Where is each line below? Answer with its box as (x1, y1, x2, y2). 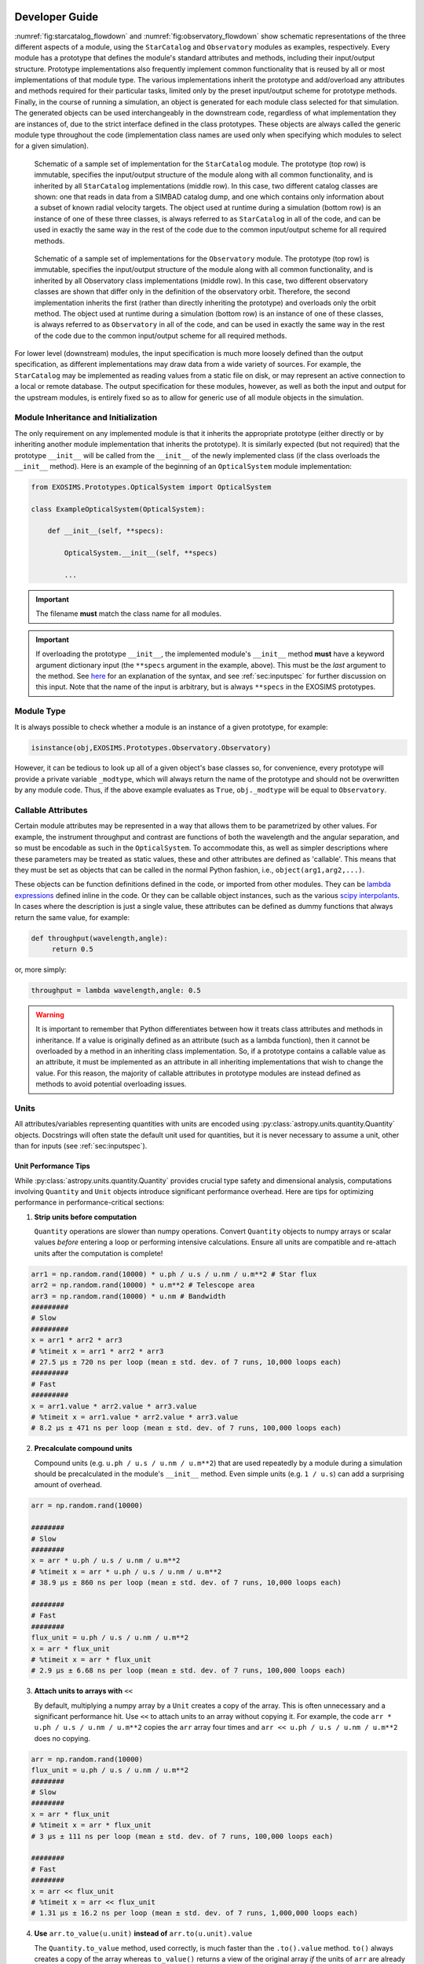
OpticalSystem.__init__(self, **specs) (64, 548, 217, 558)
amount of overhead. (34, 1480, 102, 1489)
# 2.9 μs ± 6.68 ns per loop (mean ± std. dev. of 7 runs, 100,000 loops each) (31, 1666, 346, 1675)
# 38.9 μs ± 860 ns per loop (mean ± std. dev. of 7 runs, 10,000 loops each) (31, 1578, 342, 1587)
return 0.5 (51, 944, 94, 954)
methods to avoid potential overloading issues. (35, 1079, 187, 1089)
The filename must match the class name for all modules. (35, 609, 222, 618)
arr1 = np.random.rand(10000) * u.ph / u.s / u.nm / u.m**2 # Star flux (31, 1270, 317, 1278)
